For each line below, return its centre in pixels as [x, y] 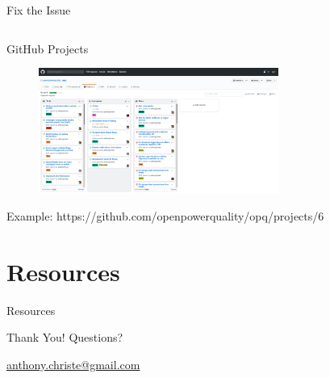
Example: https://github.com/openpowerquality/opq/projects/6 [165, 216]
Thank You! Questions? [65, 337]
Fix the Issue [39, 10]
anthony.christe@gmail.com [73, 365]
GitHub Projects [48, 48]
